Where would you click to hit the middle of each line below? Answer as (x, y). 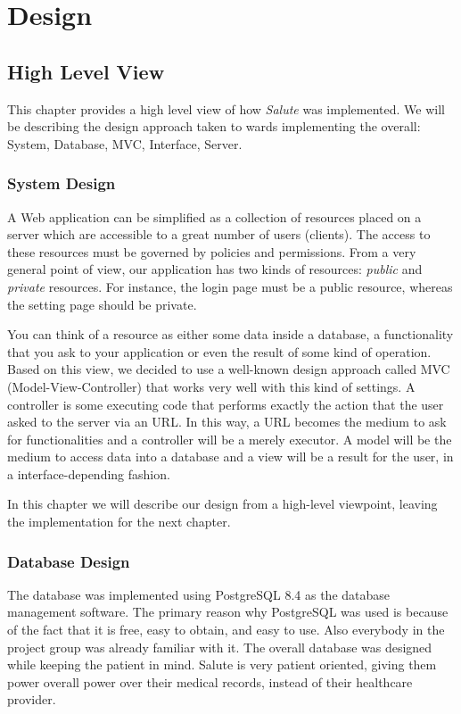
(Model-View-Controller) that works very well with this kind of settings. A (211, 386)
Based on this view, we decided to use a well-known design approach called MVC (229, 369)
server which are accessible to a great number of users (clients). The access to (219, 234)
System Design (62, 183)
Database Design (69, 561)
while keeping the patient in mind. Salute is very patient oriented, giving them (222, 664)
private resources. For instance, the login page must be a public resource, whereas (230, 286)
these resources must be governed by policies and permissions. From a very (212, 251)
